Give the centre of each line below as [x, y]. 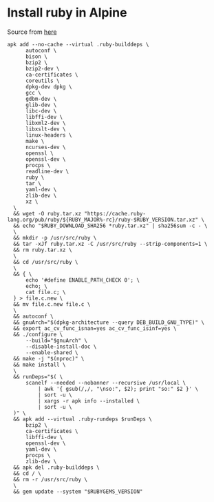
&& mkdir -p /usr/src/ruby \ [55, 238]
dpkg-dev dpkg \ [49, 87]
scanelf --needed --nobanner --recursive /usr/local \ [106, 383]
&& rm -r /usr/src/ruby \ [51, 479]
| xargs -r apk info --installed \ [88, 401]
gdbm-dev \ [41, 99]
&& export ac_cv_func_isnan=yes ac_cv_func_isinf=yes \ [95, 328]
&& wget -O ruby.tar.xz [47, 213]
